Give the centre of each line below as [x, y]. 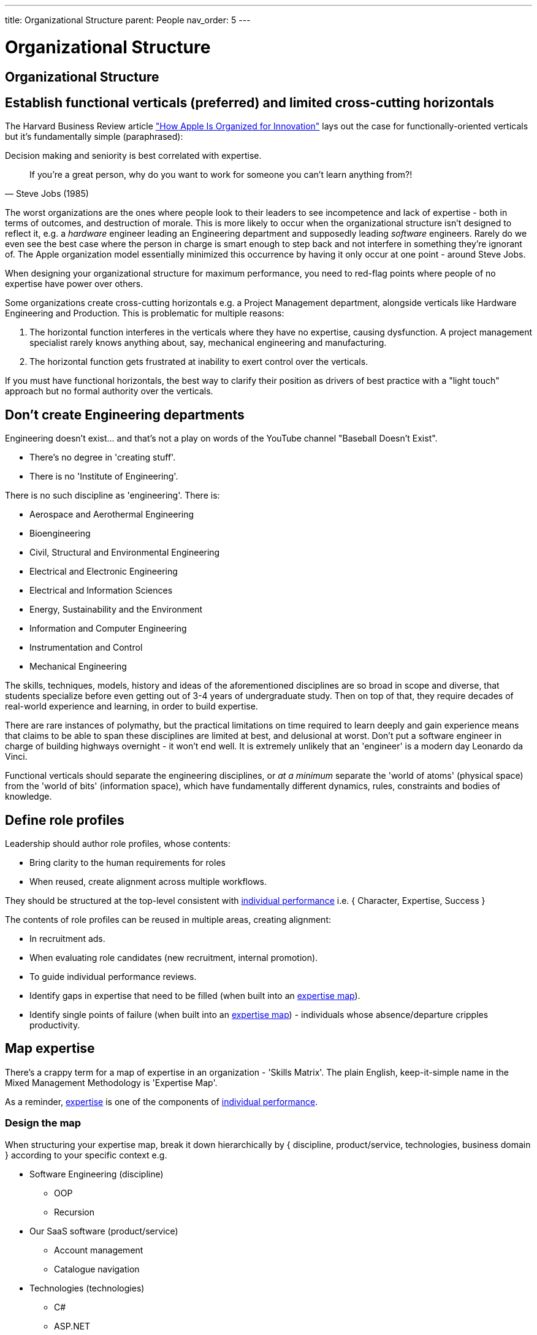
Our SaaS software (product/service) [104, 1231]
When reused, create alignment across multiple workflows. [148, 882]
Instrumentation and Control [86, 648]
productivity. [55, 1025]
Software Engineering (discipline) [97, 1174]
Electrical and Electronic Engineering [104, 572]
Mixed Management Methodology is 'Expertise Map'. [111, 1082]
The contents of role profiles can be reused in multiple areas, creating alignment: [168, 920]
